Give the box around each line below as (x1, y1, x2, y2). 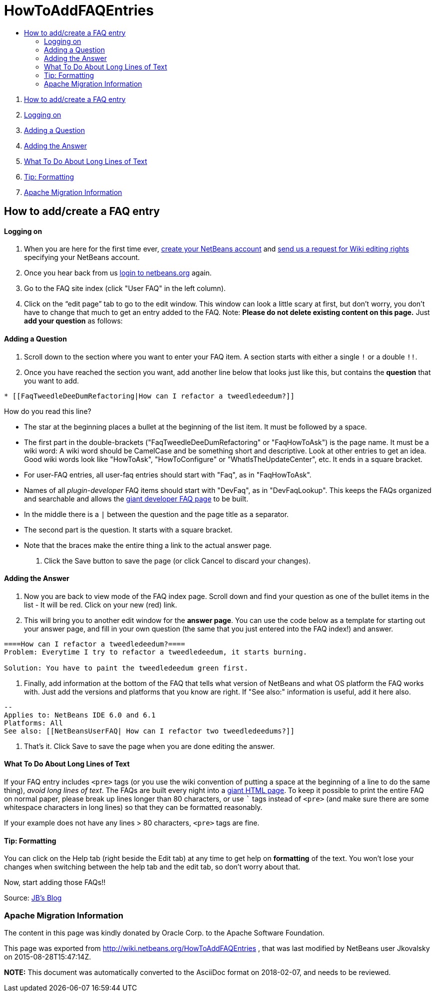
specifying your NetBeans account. (24, 253, 140, 262)
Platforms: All (4, 718, 63, 727)
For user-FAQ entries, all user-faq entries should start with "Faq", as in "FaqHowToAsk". (24, 470, 312, 479)
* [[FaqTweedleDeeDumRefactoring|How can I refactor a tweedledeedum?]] (4, 391, 295, 400)
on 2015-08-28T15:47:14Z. (4, 952, 91, 961)
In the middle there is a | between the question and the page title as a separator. (24, 509, 289, 518)
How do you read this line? (4, 406, 91, 415)
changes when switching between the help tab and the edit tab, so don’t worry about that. (4, 862, 300, 871)
